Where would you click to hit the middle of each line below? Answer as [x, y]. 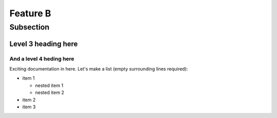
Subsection [29, 27]
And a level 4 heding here [42, 59]
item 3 [29, 107]
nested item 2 [50, 92]
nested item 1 [49, 85]
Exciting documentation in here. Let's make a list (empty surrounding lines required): [99, 68]
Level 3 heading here [44, 44]
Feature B [30, 13]
